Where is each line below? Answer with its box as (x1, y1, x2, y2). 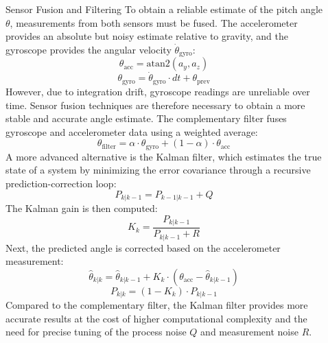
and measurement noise (200, 324, 298, 339)
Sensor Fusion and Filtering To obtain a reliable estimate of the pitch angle (5, 2, 323, 16)
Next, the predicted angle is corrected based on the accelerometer (5, 240, 281, 255)
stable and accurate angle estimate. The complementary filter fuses (5, 111, 287, 126)
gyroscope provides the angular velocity (5, 42, 172, 56)
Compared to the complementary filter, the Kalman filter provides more (5, 298, 308, 312)
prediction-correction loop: (5, 176, 117, 190)
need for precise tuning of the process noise (5, 324, 187, 339)
